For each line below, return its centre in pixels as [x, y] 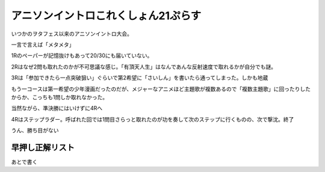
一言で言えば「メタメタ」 [43, 45]
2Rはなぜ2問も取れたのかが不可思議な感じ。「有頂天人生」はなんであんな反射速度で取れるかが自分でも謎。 [144, 67]
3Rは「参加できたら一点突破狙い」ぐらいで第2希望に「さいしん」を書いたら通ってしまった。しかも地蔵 [140, 78]
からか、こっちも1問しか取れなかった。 [60, 97]
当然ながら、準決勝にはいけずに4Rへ [57, 108]
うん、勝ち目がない [35, 131]
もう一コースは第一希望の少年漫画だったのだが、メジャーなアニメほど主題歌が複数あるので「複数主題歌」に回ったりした [161, 89]
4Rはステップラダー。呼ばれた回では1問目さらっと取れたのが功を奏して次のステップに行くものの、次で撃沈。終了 [153, 119]
